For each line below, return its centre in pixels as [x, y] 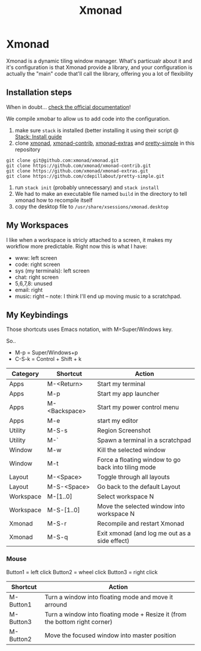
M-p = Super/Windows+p [46, 353]
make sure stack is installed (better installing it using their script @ [97, 130]
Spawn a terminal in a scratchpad [144, 440]
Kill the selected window [131, 450]
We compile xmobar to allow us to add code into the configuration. [88, 118]
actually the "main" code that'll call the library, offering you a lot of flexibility [100, 73]
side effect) [113, 541]
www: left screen [36, 258]
